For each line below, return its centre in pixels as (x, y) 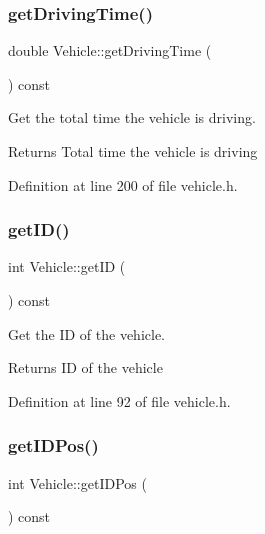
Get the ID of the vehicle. (86, 333)
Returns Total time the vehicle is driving (133, 151)
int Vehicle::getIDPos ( (77, 482)
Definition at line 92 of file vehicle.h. (119, 400)
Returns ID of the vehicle (85, 367)
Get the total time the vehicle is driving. (132, 117)
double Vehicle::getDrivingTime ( (110, 50)
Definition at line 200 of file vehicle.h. (123, 184)
